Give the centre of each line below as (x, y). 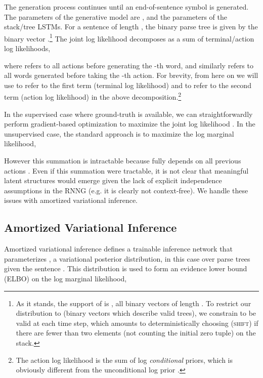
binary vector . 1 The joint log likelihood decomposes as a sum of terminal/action (129, 37)
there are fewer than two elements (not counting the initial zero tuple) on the (136, 333)
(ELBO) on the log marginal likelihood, (65, 278)
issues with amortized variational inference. (71, 200)
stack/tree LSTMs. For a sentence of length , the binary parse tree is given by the (131, 27)
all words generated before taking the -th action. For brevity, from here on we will (131, 75)
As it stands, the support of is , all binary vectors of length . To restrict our (134, 303)
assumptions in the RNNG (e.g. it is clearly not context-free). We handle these (126, 190)
